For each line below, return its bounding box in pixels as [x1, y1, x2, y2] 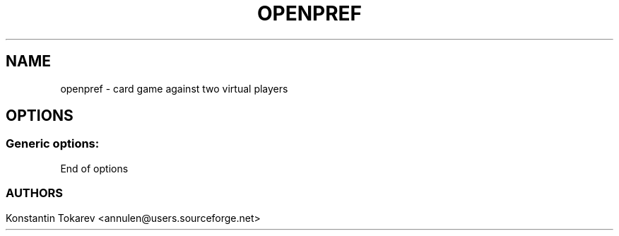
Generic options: [6, 136, 100, 151]
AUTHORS [6, 186, 64, 201]
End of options [60, 162, 129, 175]
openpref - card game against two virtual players [60, 82, 288, 95]
